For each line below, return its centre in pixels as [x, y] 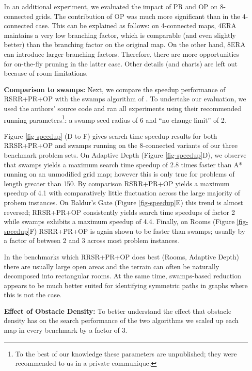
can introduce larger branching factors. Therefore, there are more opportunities [122, 54]
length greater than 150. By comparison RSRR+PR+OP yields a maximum [117, 183]
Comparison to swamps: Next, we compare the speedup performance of [115, 89]
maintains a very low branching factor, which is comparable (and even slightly [120, 35]
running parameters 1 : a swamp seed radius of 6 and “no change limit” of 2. [115, 119]
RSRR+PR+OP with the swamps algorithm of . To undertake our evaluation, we [125, 99]
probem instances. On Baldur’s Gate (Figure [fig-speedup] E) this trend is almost [124, 202]
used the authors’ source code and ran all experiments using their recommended [123, 108]
